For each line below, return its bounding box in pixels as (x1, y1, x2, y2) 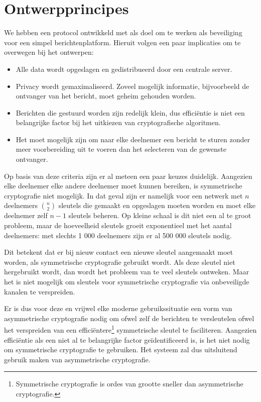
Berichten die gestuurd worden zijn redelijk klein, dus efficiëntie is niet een (16, 107, 245, 118)
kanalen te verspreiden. (4, 286, 75, 296)
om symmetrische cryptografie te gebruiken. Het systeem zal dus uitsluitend (4, 344, 237, 355)
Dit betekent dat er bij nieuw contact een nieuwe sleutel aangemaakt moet (4, 247, 233, 257)
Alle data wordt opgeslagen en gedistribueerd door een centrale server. (16, 63, 232, 74)
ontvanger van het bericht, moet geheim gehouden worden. (16, 90, 196, 101)
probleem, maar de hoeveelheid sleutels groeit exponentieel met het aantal (4, 220, 232, 231)
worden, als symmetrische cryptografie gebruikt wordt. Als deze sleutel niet (4, 256, 235, 267)
